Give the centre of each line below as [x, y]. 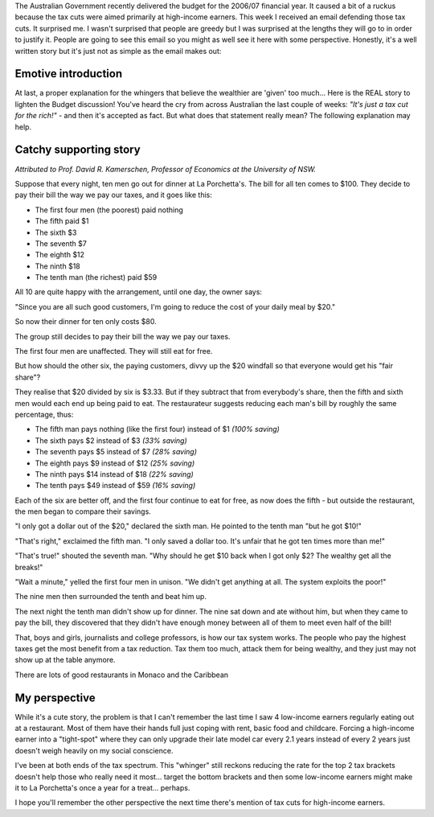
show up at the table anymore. [65, 660]
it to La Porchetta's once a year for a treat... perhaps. [102, 788]
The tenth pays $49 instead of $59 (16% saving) [115, 486]
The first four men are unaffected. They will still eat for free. [114, 351]
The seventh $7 [61, 243]
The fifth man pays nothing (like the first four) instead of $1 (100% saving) [158, 429]
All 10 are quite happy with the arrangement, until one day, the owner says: [139, 292]
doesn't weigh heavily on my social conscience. [94, 750]
